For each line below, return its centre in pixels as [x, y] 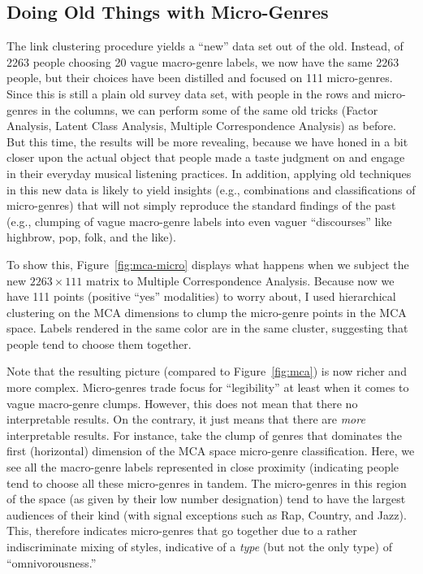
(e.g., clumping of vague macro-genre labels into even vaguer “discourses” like [199, 221]
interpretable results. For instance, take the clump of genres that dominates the [204, 435]
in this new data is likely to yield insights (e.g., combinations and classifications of [211, 189]
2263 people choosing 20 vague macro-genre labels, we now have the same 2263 [203, 61]
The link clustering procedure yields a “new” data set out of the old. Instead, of [205, 46]
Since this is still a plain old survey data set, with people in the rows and [189, 93]
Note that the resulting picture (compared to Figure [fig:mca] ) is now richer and [207, 371]
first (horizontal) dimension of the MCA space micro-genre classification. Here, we [211, 451]
